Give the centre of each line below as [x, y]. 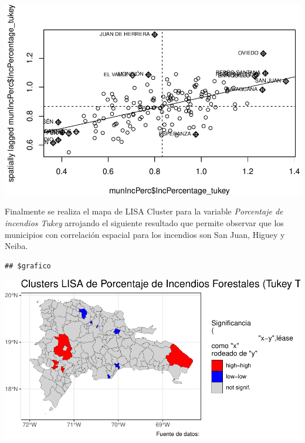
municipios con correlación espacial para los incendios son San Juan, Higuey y [145, 234]
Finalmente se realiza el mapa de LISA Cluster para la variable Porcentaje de [144, 211]
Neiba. [16, 246]
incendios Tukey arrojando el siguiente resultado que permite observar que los [144, 222]
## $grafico [28, 266]
